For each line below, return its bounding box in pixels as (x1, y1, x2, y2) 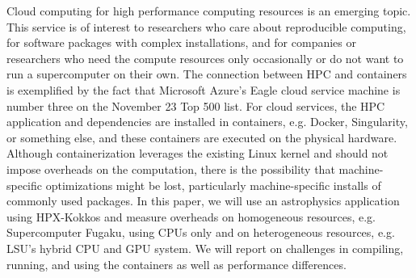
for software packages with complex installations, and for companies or (6, 34, 356, 51)
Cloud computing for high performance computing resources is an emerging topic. (6, 2, 411, 19)
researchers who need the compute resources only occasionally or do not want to (6, 49, 404, 66)
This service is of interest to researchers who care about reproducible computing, (6, 18, 406, 35)
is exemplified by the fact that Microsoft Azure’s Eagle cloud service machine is (6, 81, 401, 98)
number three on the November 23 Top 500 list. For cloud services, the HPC (6, 97, 385, 114)
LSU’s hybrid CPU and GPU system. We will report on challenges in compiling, (6, 239, 404, 256)
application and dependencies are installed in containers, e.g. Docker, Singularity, (6, 113, 408, 130)
